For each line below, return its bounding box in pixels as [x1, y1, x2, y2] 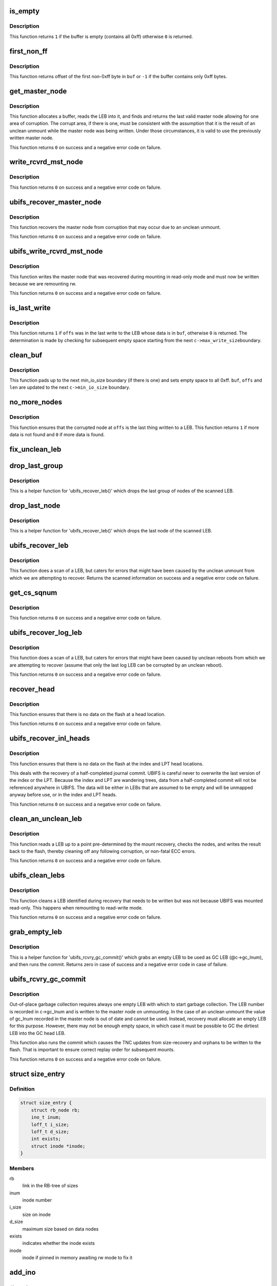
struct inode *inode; [31, 1143, 86, 1149]
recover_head [9, 685, 55, 693]
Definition [9, 1085, 35, 1093]
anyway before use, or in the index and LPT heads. [9, 792, 117, 798]
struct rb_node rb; [31, 1107, 81, 1113]
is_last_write [9, 303, 51, 312]
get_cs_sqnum [9, 588, 57, 597]
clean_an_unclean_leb [9, 814, 82, 823]
